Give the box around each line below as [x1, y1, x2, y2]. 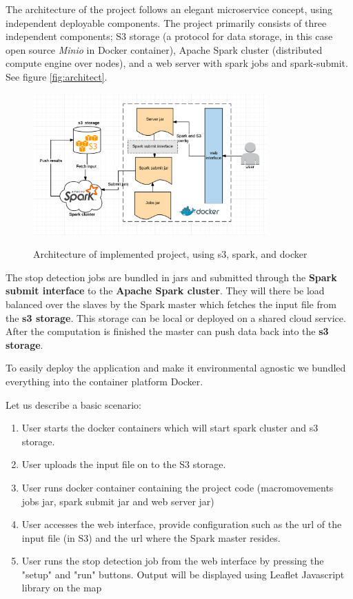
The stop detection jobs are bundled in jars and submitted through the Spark [6, 270, 337, 284]
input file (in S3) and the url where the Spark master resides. [21, 530, 281, 545]
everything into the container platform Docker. [6, 374, 203, 388]
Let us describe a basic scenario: [6, 397, 141, 412]
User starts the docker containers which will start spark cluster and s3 [21, 420, 319, 435]
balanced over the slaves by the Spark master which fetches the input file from [6, 296, 336, 311]
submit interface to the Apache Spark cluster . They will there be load [6, 283, 325, 298]
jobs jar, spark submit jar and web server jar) [21, 494, 214, 508]
